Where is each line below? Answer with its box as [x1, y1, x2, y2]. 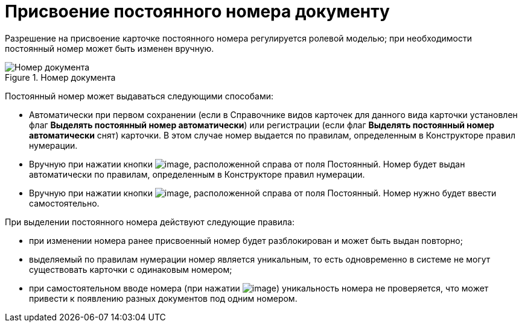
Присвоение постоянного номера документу [5, 1, 390, 22]
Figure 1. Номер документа [5, 72, 116, 83]
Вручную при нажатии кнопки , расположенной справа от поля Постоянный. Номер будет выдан [29, 158, 465, 169]
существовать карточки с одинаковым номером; [29, 264, 232, 275]
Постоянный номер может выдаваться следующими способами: [5, 90, 273, 101]
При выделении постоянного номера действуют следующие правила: [5, 216, 294, 227]
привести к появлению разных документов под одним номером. [29, 293, 298, 304]
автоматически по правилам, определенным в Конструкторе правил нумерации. [29, 169, 365, 179]
